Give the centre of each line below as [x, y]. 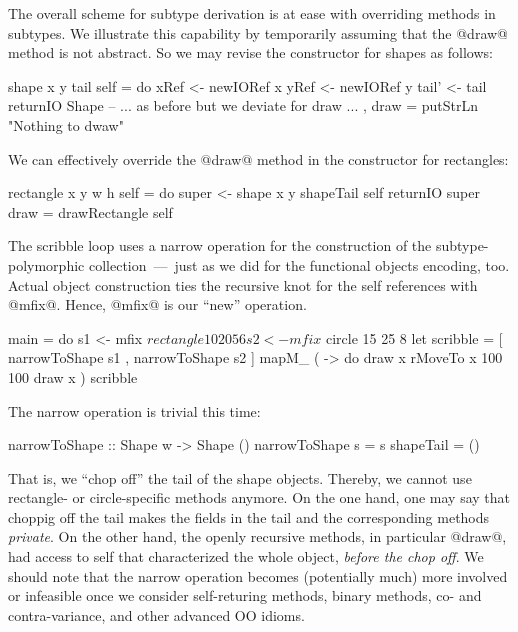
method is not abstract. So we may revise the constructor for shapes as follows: [250, 52]
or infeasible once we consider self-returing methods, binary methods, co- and [245, 595]
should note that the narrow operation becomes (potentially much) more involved [258, 575]
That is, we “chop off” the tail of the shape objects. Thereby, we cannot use [240, 477]
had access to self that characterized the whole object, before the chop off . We [246, 556]
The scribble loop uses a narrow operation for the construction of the [220, 245]
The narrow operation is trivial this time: [134, 410]
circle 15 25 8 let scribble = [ [414, 337]
